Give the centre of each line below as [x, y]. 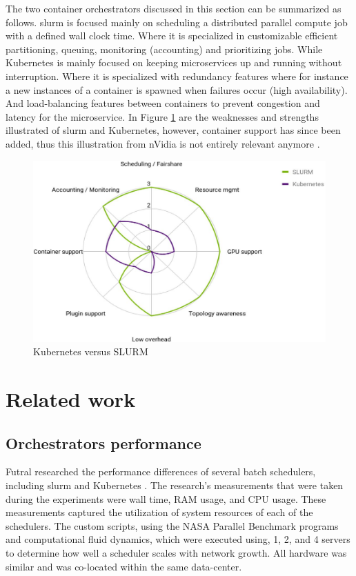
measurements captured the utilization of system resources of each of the [159, 512]
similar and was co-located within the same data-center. [124, 566]
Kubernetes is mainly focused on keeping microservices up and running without [174, 62]
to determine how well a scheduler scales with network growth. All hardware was [176, 552]
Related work [71, 399]
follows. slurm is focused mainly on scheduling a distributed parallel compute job [177, 22]
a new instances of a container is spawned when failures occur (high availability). [177, 89]
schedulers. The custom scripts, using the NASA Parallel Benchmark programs [172, 525]
